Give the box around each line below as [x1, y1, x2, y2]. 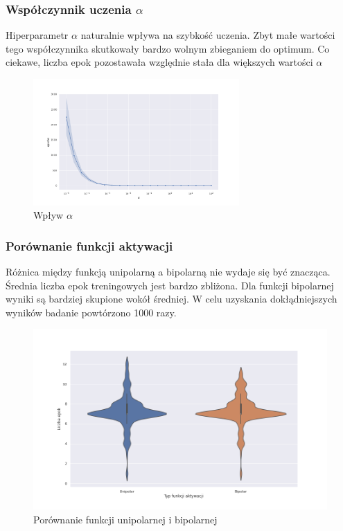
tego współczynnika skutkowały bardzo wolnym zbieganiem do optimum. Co [6, 41, 330, 55]
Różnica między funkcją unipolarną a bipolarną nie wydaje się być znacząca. [6, 264, 331, 279]
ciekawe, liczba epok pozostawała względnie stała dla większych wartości [6, 55, 313, 69]
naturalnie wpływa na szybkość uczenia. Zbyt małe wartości [80, 28, 335, 42]
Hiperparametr [6, 28, 69, 42]
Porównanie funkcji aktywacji [6, 237, 173, 254]
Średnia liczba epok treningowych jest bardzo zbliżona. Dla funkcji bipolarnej [6, 278, 334, 292]
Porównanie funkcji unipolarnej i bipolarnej [33, 512, 218, 526]
